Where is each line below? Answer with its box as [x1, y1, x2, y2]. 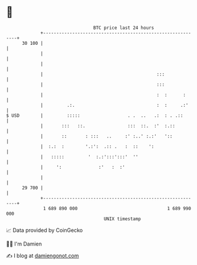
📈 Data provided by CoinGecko [6, 227, 83, 234]
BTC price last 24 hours [93, 25, 155, 31]
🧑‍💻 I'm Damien [6, 240, 42, 247]
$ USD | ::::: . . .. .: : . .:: [6, 112, 183, 119]
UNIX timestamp [103, 215, 142, 222]
